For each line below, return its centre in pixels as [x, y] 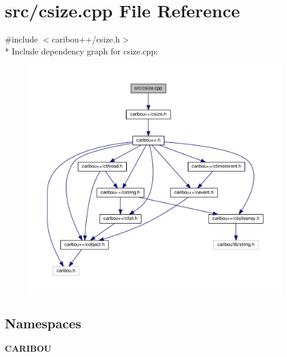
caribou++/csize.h [86, 39]
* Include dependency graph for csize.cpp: [82, 51]
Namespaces [43, 323]
